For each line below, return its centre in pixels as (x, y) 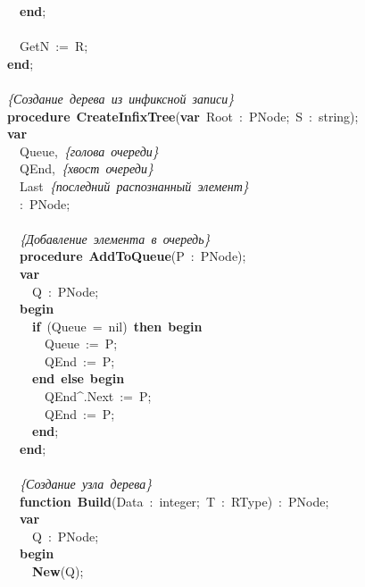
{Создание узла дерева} (86, 484)
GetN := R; (54, 46)
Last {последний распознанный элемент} (134, 185)
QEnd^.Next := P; (98, 396)
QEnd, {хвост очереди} (86, 168)
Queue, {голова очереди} (89, 151)
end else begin (79, 378)
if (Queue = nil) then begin (117, 326)
